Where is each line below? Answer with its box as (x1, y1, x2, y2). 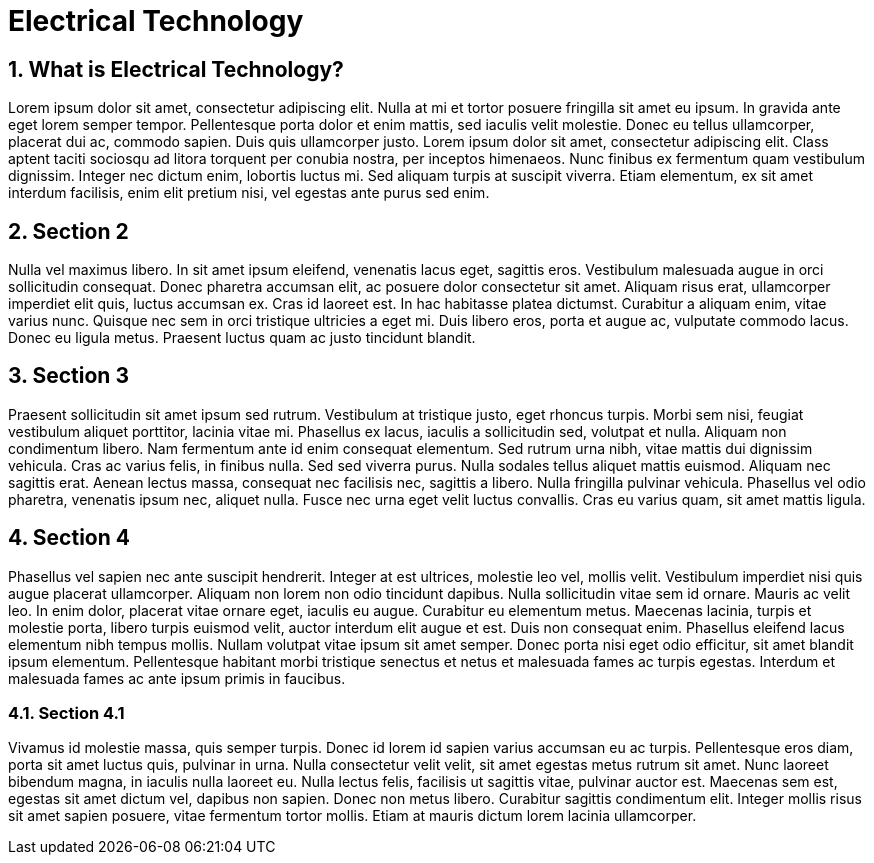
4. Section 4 (8, 525, 130, 551)
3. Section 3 (8, 363, 129, 389)
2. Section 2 (8, 218, 129, 244)
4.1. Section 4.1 (8, 703, 125, 724)
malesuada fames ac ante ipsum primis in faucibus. (8, 669, 346, 687)
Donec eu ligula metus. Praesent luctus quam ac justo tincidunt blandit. (8, 329, 476, 347)
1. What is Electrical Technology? (8, 56, 344, 82)
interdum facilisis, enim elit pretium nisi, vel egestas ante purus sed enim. (8, 184, 490, 202)
